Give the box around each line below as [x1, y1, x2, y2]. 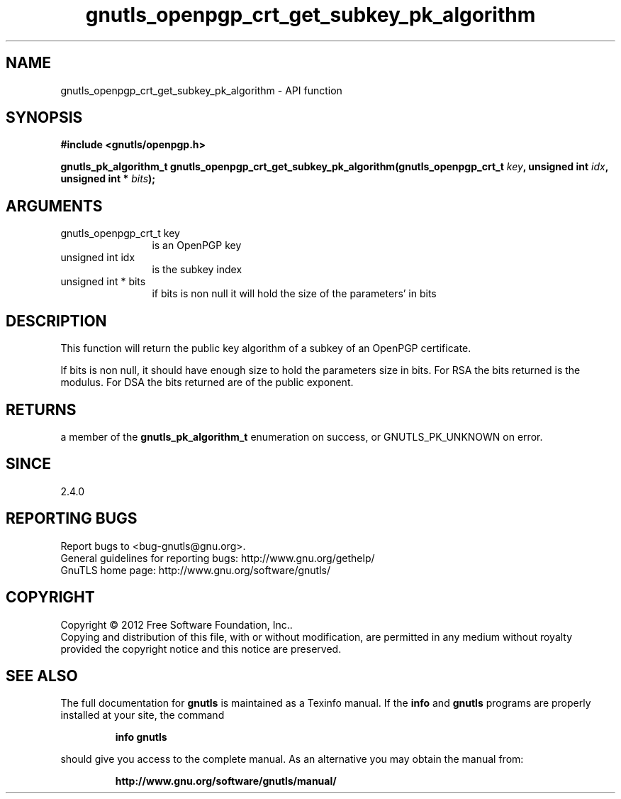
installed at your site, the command [60, 709, 225, 722]
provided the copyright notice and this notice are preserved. [60, 642, 342, 655]
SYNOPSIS [6, 109, 83, 127]
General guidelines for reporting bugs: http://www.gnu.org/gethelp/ [60, 551, 375, 564]
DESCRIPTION [6, 312, 107, 330]
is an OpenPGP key [152, 239, 242, 252]
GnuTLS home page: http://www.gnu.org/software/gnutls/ [60, 563, 330, 576]
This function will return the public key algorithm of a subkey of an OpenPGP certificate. [60, 342, 471, 355]
